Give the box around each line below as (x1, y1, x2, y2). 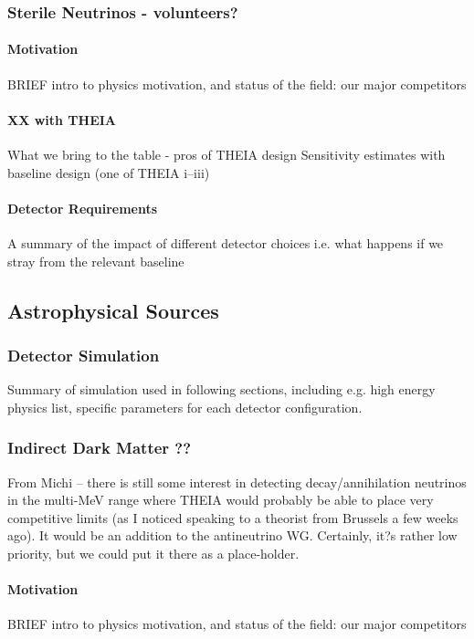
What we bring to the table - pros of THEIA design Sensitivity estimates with (7, 145, 446, 164)
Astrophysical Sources (7, 296, 219, 324)
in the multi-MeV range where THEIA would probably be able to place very (7, 490, 434, 509)
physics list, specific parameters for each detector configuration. (7, 397, 363, 416)
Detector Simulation (7, 343, 160, 366)
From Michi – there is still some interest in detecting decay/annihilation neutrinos (7, 472, 467, 491)
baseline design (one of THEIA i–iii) (7, 162, 210, 182)
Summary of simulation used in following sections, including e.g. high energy (7, 380, 436, 399)
